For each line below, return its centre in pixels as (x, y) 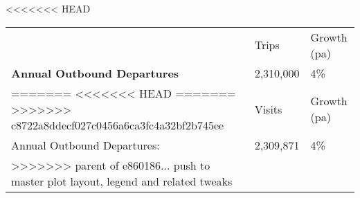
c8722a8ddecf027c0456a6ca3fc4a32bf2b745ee (118, 125)
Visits (268, 109)
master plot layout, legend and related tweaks (122, 181)
